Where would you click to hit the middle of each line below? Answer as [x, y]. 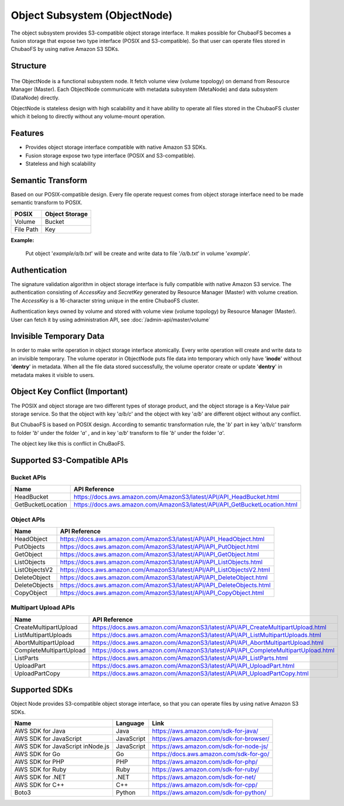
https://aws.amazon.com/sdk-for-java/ [205, 731]
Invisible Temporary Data [58, 336]
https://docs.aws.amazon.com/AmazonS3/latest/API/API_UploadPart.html [193, 665]
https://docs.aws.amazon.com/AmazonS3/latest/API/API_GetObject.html [160, 554]
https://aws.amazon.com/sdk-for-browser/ [211, 739]
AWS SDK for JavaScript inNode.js [62, 746]
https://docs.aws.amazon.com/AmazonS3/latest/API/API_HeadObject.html [162, 539]
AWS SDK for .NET [40, 777]
